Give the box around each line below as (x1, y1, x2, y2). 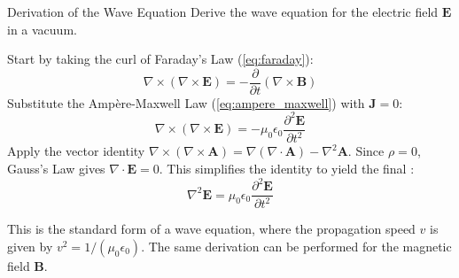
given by (7, 237, 53, 256)
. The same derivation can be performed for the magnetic (141, 237, 452, 256)
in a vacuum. (7, 19, 77, 38)
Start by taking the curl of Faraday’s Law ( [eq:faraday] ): (7, 50, 314, 68)
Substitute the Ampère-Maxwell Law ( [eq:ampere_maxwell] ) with (7, 93, 365, 112)
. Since (347, 142, 385, 160)
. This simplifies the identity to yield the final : (159, 158, 415, 177)
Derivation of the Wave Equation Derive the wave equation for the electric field (7, 3, 439, 20)
